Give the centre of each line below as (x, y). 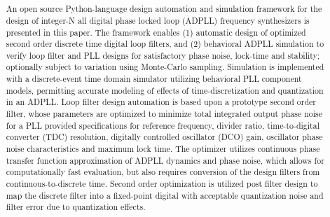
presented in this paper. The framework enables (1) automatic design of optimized (156, 32)
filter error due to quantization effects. (76, 207)
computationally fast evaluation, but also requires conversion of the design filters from (163, 172)
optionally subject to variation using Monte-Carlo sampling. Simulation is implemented (165, 67)
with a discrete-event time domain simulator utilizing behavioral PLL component (154, 79)
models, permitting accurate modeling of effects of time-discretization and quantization (165, 90)
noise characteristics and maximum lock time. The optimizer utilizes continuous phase (163, 149)
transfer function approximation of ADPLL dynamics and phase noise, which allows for (165, 160)
